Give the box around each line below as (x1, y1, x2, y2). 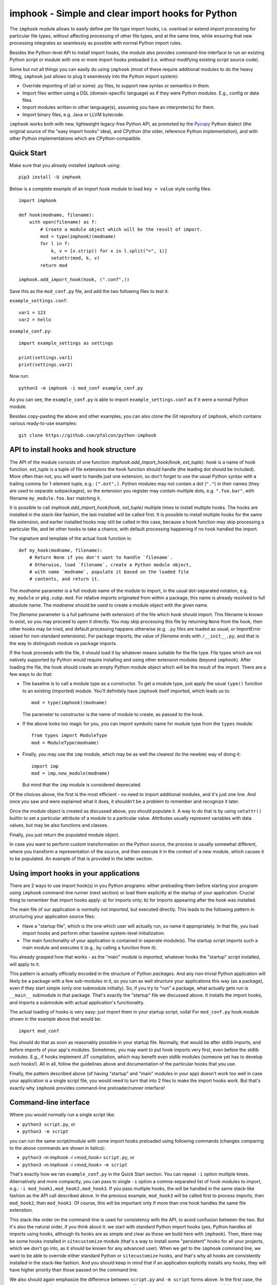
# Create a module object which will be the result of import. (40, 226, 203, 232)
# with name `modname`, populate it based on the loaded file (29, 569, 189, 575)
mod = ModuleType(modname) (31, 740, 100, 745)
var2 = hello (18, 317, 51, 322)
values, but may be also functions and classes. (9, 822, 109, 829)
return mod (40, 262, 68, 268)
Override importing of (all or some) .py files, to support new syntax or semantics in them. (22, 83, 210, 89)
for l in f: (40, 241, 70, 247)
